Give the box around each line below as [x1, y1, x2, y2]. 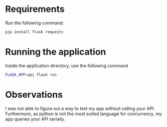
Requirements [5, 3, 65, 15]
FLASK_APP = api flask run [5, 72, 57, 77]
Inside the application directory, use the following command [5, 63, 128, 68]
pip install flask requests [5, 29, 64, 34]
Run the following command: [5, 20, 64, 26]
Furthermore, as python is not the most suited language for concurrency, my [5, 111, 162, 117]
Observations [5, 89, 63, 100]
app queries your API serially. [5, 116, 66, 122]
